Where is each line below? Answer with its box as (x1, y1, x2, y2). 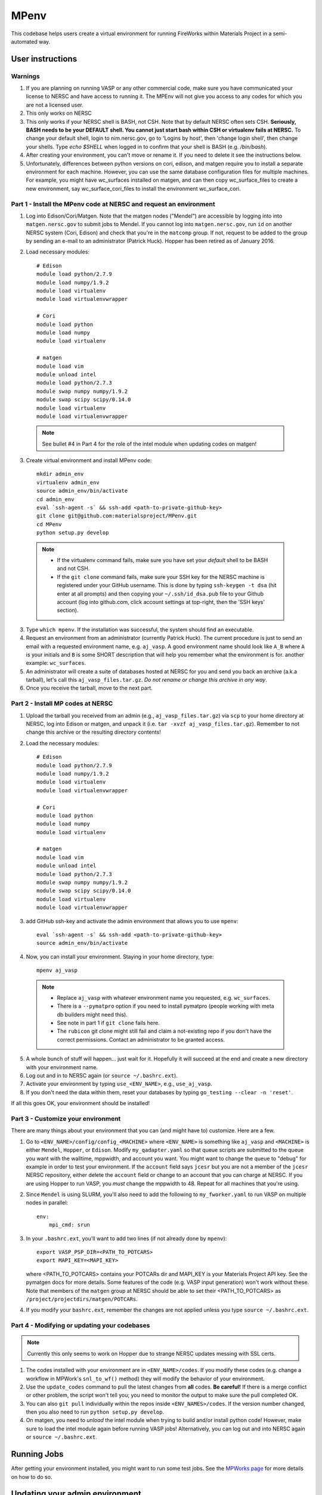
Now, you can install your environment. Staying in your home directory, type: (26, 953, 214, 960)
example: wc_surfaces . (26, 660, 86, 667)
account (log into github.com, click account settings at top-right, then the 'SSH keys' (57, 598, 265, 605)
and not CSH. (57, 565, 90, 572)
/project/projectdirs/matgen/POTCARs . (26, 1295, 138, 1302)
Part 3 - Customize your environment (11, 1114, 121, 1122)
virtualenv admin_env (36, 479, 100, 486)
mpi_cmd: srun (48, 1222, 91, 1228)
